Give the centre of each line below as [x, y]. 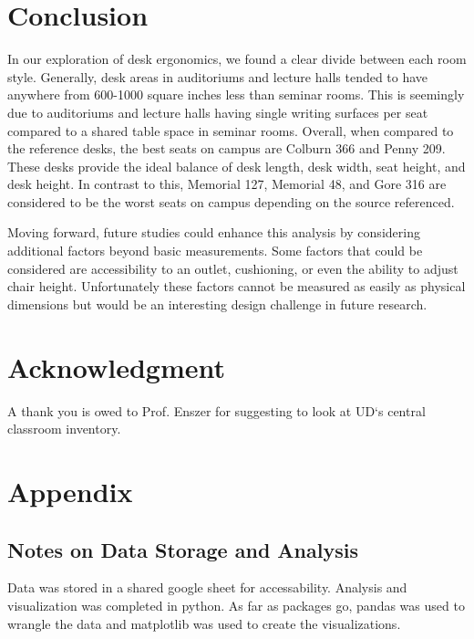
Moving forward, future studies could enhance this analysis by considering [214, 232]
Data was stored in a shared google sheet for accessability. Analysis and [207, 587]
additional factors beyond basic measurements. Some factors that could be [215, 251]
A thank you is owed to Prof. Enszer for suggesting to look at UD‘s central [216, 410]
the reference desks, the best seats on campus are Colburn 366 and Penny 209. [227, 148]
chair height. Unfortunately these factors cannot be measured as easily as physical [237, 286]
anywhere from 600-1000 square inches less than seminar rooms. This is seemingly [236, 94]
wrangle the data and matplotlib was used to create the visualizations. [204, 623]
